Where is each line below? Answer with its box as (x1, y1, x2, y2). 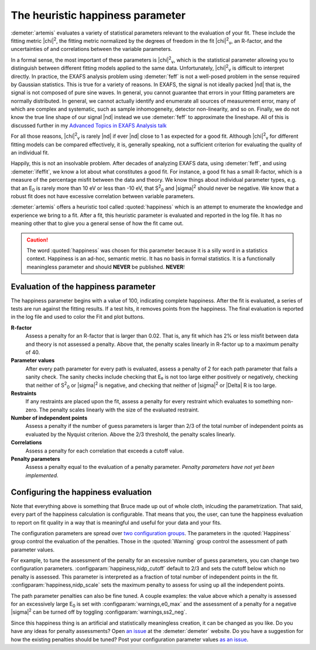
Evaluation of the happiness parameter (11, 281, 156, 291)
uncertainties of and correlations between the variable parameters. (11, 46, 173, 53)
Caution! (26, 236, 49, 243)
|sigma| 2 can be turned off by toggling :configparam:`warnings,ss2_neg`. (11, 607, 187, 615)
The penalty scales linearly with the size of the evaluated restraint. (39, 406, 200, 413)
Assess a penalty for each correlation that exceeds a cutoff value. (25, 447, 184, 454)
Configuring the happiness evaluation (11, 487, 152, 497)
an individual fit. (11, 149, 50, 156)
